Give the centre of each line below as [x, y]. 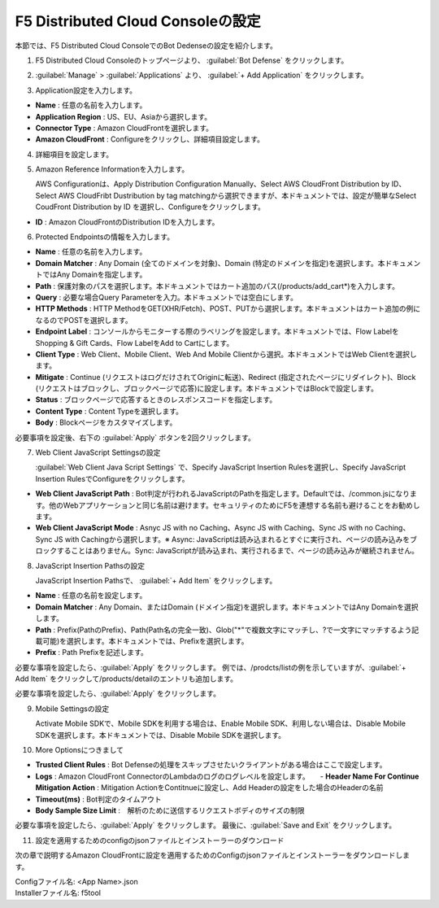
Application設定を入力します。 [86, 90]
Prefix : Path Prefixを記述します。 [91, 653]
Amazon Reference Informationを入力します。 [112, 169]
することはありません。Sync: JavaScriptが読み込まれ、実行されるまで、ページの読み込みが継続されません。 [237, 551]
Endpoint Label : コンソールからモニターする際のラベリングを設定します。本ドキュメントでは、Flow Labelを [217, 332]
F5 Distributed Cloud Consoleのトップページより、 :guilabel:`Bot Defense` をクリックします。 [192, 60]
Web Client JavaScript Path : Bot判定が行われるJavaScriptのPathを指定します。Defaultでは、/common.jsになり [223, 494]
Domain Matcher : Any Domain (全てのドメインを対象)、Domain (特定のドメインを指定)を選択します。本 [210, 263]
